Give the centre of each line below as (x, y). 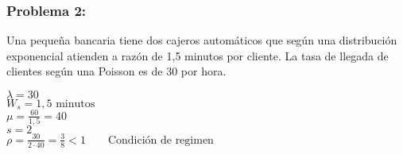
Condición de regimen (161, 140)
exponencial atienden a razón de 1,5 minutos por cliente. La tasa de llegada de (198, 55)
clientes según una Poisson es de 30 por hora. (116, 71)
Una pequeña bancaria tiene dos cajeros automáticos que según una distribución (202, 40)
